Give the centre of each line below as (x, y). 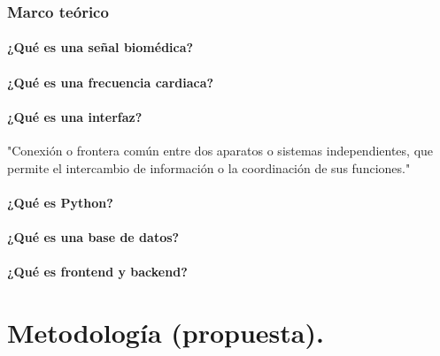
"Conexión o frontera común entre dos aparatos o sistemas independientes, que (220, 151)
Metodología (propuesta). (166, 332)
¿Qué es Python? (60, 202)
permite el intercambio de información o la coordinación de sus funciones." (209, 167)
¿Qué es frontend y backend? (97, 272)
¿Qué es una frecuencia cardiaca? (111, 82)
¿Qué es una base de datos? (93, 236)
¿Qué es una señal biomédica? (100, 47)
